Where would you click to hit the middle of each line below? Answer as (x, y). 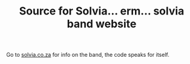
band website (102, 24)
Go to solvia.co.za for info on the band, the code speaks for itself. (88, 55)
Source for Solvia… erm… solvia (102, 11)
